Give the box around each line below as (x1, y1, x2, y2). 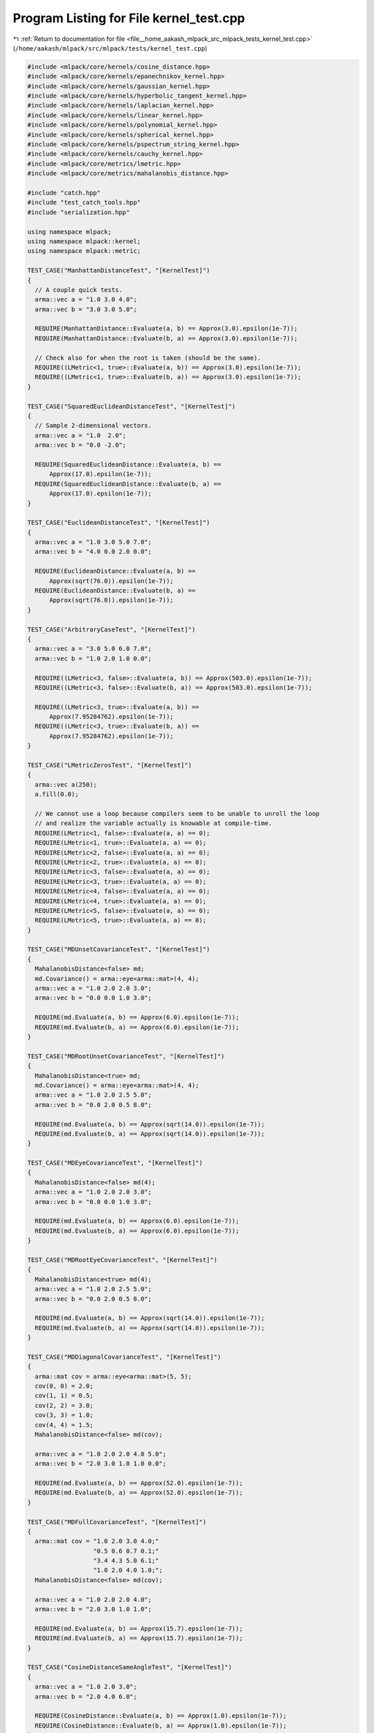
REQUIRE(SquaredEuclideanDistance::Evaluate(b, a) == (35, 480, 222, 488)
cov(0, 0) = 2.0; (35, 1382, 93, 1390)
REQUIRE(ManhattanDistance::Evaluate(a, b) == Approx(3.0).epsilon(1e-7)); (35, 324, 298, 333)
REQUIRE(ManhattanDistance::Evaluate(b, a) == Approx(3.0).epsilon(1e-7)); (35, 334, 298, 342)
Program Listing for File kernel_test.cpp (12, 10, 245, 26)
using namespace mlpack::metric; (27, 247, 141, 255)
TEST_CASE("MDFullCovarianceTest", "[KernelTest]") (27, 1518, 207, 1526)
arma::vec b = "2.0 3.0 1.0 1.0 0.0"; (35, 1460, 166, 1468)
